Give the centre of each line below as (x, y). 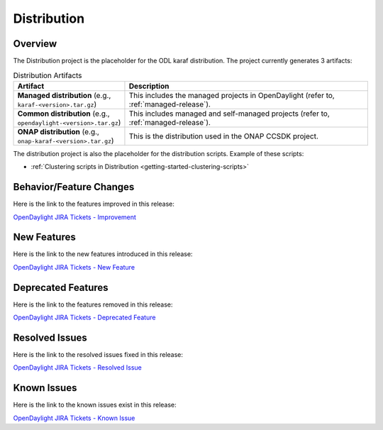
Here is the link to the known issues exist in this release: (95, 405)
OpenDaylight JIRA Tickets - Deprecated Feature (84, 318)
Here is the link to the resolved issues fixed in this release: (98, 355)
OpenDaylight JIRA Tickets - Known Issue (74, 418)
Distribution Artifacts (48, 75)
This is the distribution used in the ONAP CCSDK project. (224, 136)
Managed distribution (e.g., (64, 95)
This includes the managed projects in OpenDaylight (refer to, (232, 95)
